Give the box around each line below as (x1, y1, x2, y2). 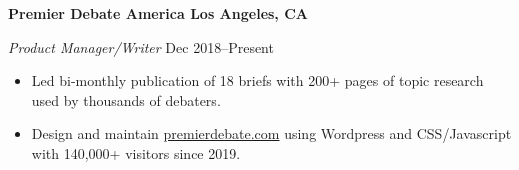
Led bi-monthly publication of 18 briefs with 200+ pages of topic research (31, 70, 484, 91)
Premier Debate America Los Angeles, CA (8, 3, 308, 23)
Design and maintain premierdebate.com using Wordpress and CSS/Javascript (31, 123, 512, 144)
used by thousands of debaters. (31, 89, 221, 110)
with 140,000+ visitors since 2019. (31, 142, 241, 163)
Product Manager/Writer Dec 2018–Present (8, 36, 274, 57)
